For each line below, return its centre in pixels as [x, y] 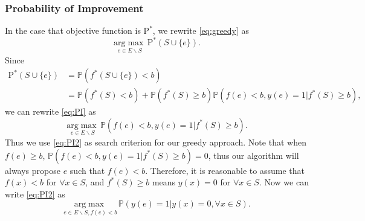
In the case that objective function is [73, 30]
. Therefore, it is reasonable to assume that [225, 170]
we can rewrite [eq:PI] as [50, 111]
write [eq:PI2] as [35, 194]
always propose [33, 170]
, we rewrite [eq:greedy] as [201, 30]
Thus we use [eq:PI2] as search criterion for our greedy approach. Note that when [156, 142]
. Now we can [284, 182]
